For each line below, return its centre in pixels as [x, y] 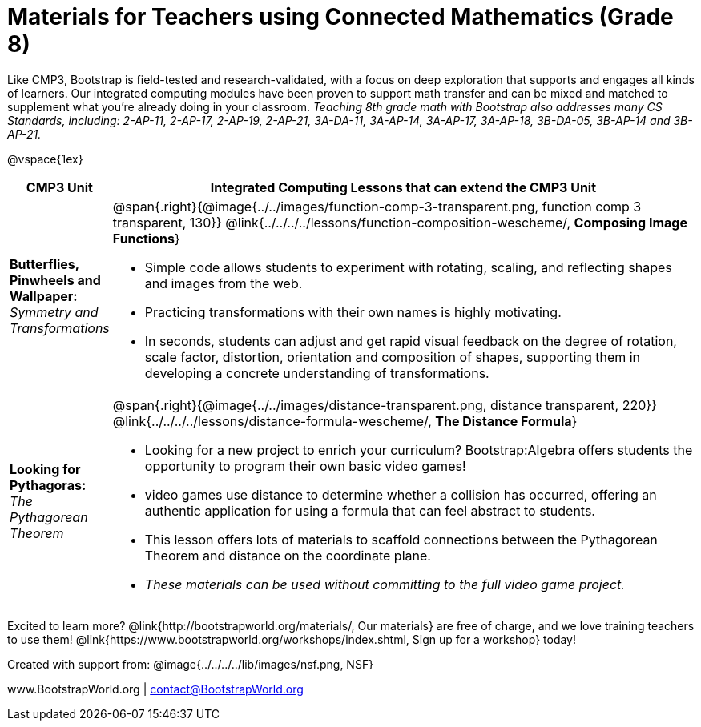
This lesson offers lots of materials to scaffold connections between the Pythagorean [401, 539]
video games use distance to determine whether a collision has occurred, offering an [401, 494]
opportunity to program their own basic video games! [305, 466]
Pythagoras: [48, 485]
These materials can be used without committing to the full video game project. [385, 584]
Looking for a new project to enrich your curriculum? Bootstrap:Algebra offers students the [419, 450]
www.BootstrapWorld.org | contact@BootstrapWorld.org [155, 689]
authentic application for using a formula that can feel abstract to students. [370, 510]
